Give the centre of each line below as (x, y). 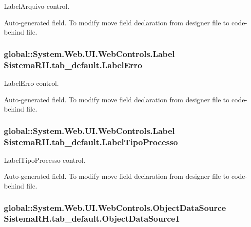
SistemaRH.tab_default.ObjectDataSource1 (92, 218)
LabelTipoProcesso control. (45, 160)
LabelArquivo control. (37, 6)
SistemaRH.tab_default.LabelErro (73, 65)
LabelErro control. (31, 83)
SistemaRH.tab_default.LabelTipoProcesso (91, 142)
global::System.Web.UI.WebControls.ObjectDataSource (115, 207)
